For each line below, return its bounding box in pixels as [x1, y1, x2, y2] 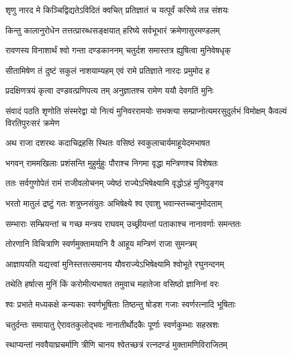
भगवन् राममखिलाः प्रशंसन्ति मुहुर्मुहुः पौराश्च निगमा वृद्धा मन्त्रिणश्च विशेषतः [5, 156, 218, 169]
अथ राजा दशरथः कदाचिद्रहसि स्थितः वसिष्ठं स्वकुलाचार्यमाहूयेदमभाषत [5, 136, 210, 149]
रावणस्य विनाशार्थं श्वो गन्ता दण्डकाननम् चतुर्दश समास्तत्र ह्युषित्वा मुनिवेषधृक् [5, 44, 231, 56]
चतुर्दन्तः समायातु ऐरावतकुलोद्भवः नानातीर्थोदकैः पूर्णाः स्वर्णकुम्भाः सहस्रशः [5, 318, 219, 330]
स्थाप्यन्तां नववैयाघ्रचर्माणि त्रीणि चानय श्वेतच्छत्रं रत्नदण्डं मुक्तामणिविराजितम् [5, 338, 228, 351]
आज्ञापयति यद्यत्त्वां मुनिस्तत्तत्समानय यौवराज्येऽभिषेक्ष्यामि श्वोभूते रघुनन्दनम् [5, 257, 224, 270]
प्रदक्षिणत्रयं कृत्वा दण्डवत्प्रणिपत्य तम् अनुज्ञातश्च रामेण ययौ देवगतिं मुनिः [5, 84, 214, 97]
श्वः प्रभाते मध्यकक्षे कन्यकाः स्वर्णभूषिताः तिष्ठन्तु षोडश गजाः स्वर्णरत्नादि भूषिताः [5, 297, 236, 310]
